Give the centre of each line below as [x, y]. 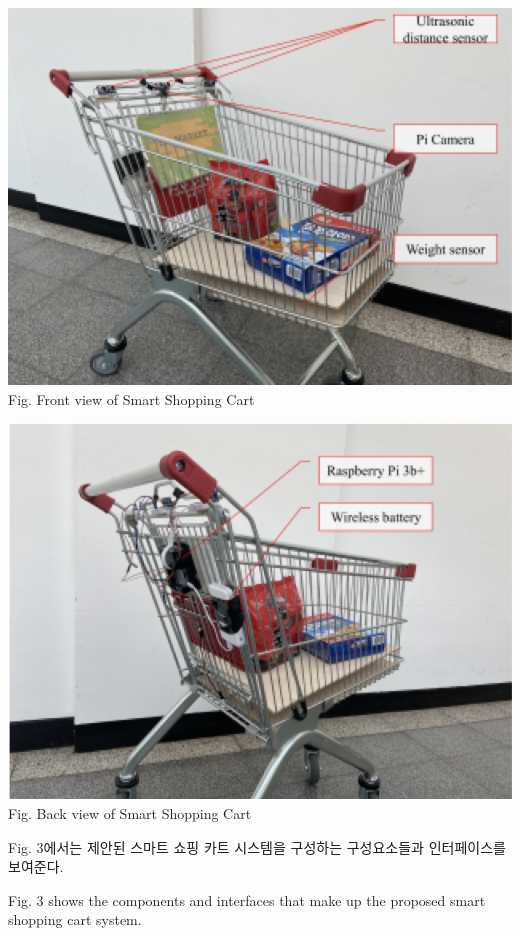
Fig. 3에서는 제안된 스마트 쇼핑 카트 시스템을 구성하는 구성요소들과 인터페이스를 [257, 846]
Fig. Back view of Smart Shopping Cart [130, 812]
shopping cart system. [75, 919]
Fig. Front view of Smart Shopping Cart [131, 398]
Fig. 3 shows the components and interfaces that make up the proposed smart [247, 899]
